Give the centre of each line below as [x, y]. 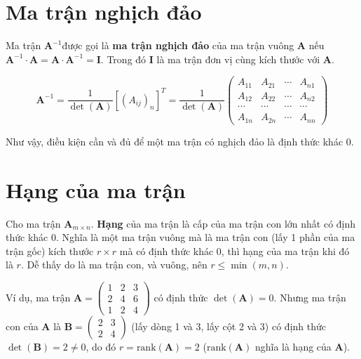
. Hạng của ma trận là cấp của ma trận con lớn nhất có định [223, 223]
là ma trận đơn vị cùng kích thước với [238, 59]
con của [22, 326]
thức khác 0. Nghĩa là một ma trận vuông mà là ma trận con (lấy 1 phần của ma [180, 237]
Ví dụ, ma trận [38, 297]
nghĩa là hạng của [293, 347]
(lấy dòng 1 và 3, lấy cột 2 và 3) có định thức [229, 326]
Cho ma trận [33, 223]
